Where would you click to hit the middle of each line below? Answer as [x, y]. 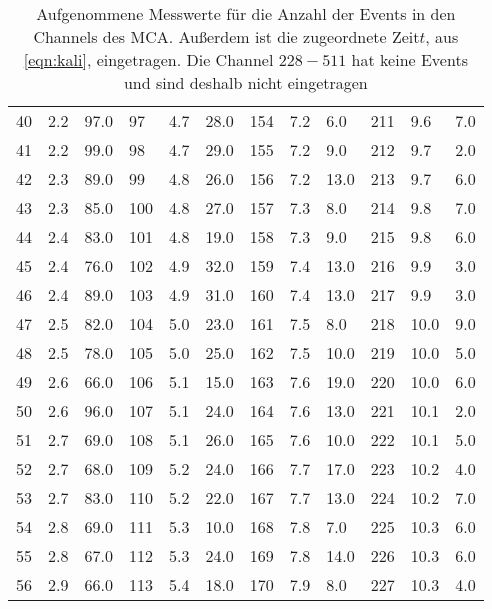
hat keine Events [409, 59]
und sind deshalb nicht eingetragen [245, 82]
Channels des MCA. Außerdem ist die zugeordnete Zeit [226, 36]
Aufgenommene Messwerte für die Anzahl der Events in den [246, 13]
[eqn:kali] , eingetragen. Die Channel [148, 59]
